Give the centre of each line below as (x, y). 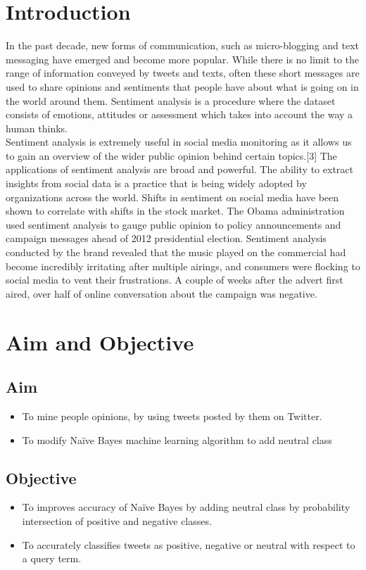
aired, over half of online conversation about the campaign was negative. (162, 293)
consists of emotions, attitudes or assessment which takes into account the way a (179, 114)
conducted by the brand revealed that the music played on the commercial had (176, 252)
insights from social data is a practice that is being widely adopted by (156, 183)
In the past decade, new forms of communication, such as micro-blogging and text (183, 45)
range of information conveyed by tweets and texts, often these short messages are (183, 73)
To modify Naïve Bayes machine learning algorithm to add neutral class (177, 439)
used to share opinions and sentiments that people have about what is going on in (182, 86)
